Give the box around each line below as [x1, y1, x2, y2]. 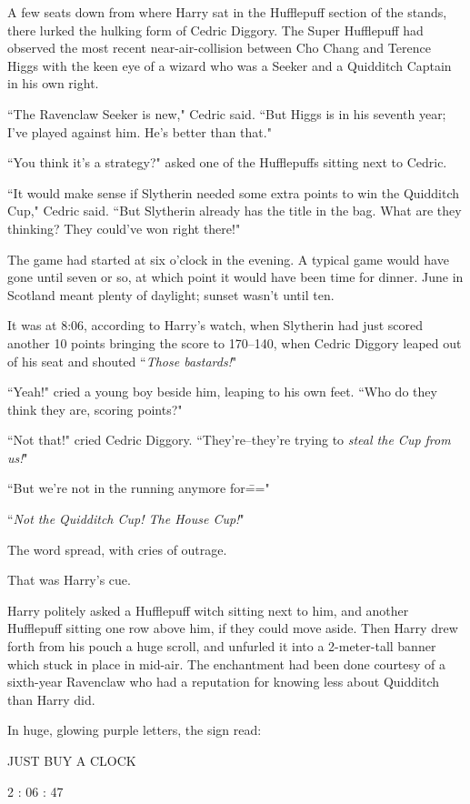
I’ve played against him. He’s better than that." [7, 122, 272, 141]
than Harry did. [7, 689, 95, 709]
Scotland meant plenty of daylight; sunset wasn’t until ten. [7, 285, 335, 304]
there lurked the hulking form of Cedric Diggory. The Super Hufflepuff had [7, 20, 424, 39]
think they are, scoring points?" [7, 399, 183, 418]
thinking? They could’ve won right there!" [7, 218, 241, 237]
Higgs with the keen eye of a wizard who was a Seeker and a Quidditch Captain [7, 55, 452, 75]
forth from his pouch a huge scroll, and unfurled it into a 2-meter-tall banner [7, 637, 436, 656]
